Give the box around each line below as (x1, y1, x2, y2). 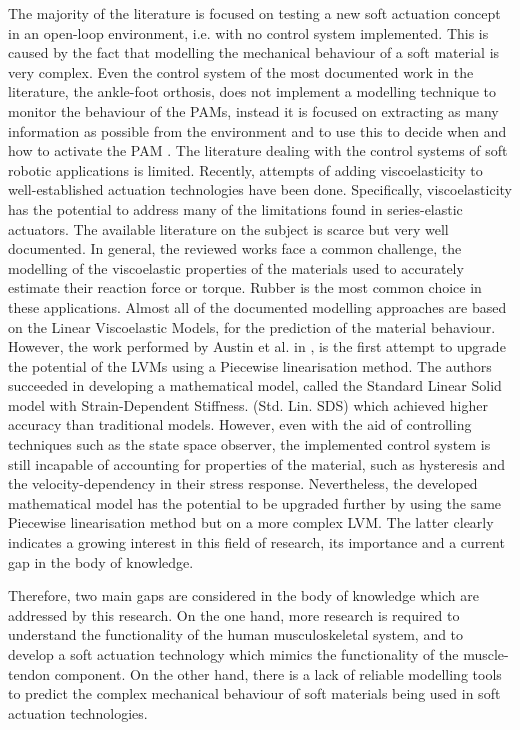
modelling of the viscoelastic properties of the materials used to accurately (8, 257, 464, 278)
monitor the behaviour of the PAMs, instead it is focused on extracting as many (8, 100, 499, 121)
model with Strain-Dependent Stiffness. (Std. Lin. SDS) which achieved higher (8, 394, 488, 415)
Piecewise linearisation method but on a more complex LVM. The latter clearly (8, 512, 494, 533)
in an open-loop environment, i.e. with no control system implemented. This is (8, 22, 489, 43)
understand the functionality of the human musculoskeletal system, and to (8, 624, 464, 645)
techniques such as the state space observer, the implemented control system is (8, 434, 491, 455)
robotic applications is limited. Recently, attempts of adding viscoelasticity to (8, 159, 483, 180)
